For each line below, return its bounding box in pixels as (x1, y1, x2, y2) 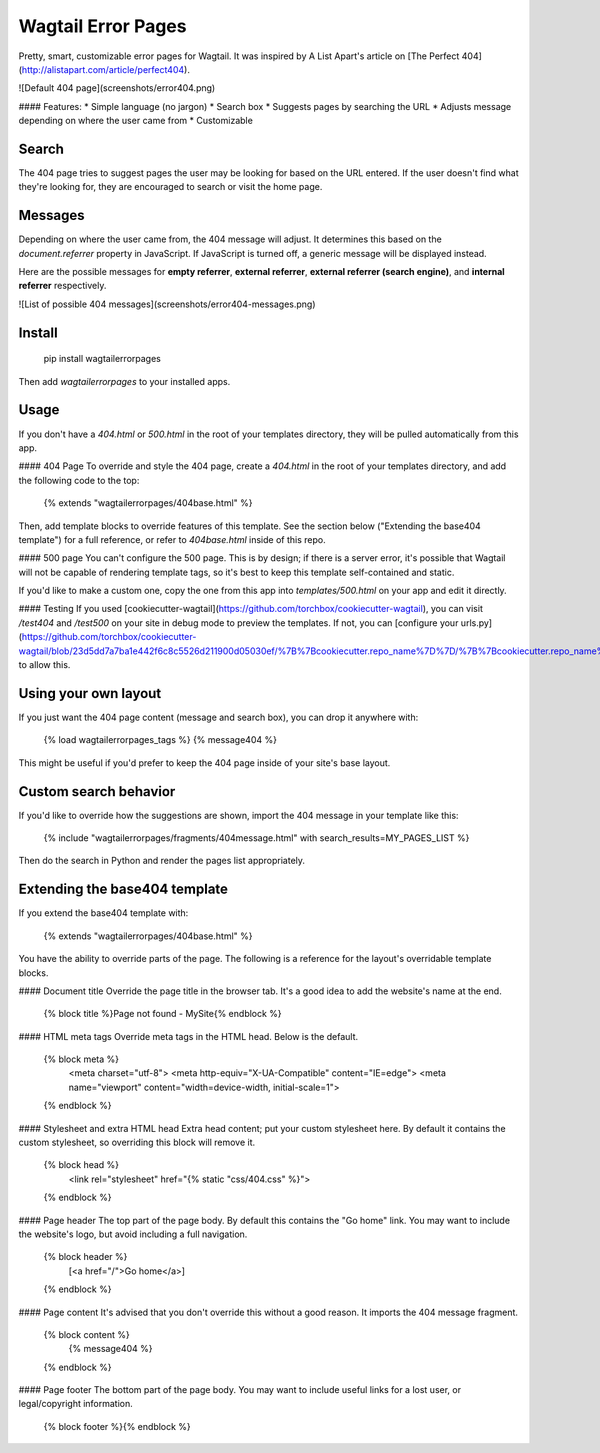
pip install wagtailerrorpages (43, 353, 162, 365)
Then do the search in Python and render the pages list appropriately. (18, 855, 305, 867)
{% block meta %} (43, 1053, 120, 1065)
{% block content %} (43, 1328, 130, 1340)
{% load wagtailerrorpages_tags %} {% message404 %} (43, 734, 277, 746)
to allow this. (18, 659, 71, 671)
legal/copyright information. (18, 1398, 134, 1410)
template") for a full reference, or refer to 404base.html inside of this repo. (18, 533, 326, 545)
